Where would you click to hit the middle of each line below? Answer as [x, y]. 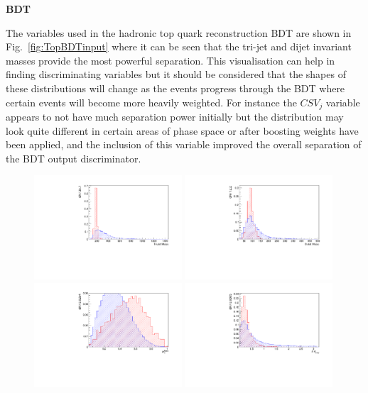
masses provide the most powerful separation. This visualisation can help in [171, 60]
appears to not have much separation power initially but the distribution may [175, 117]
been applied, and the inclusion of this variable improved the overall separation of [184, 144]
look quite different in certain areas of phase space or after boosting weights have [182, 130]
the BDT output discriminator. [74, 158]
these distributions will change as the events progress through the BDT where [175, 88]
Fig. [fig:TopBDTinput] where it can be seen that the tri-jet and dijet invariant [179, 46]
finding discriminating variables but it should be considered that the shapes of [176, 74]
